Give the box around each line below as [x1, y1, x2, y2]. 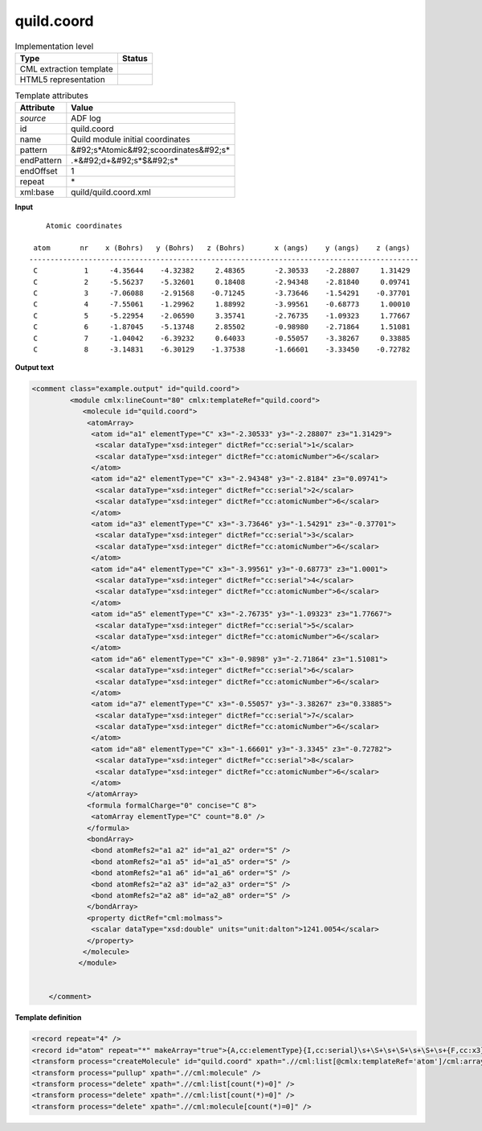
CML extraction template [19, 63, 113, 74]
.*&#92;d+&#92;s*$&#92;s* [71, 155, 178, 167]
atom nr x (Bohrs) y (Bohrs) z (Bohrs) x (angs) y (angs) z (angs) [33, 244, 411, 253]
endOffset [19, 166, 58, 177]
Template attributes [14, 90, 88, 101]
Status [121, 52, 148, 64]
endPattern [19, 155, 62, 167]
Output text [14, 363, 55, 372]
